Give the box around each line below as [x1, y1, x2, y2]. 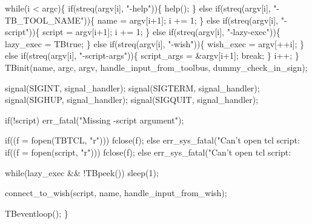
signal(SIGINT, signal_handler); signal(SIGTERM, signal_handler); [5, 81, 260, 94]
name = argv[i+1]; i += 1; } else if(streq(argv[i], [97, 13, 278, 26]
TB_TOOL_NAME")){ [5, 13, 95, 26]
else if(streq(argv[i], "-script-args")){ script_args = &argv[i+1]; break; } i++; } [5, 49, 299, 62]
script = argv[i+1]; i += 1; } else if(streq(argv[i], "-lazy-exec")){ [42, 25, 280, 38]
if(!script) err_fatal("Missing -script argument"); [5, 113, 184, 126]
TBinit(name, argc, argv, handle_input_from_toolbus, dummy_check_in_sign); [5, 61, 308, 73]
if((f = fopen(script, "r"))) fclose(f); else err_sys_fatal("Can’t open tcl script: [5, 145, 291, 158]
